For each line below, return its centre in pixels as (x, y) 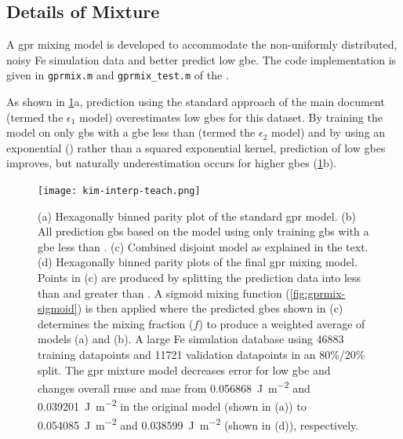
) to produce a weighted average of (282, 323)
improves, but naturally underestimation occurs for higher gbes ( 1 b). (171, 163)
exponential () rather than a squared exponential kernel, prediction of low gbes (196, 147)
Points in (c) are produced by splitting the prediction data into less (200, 278)
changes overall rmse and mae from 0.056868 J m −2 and (174, 387)
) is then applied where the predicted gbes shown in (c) (210, 308)
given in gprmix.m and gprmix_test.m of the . (118, 75)
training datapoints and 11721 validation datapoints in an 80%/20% (201, 355)
